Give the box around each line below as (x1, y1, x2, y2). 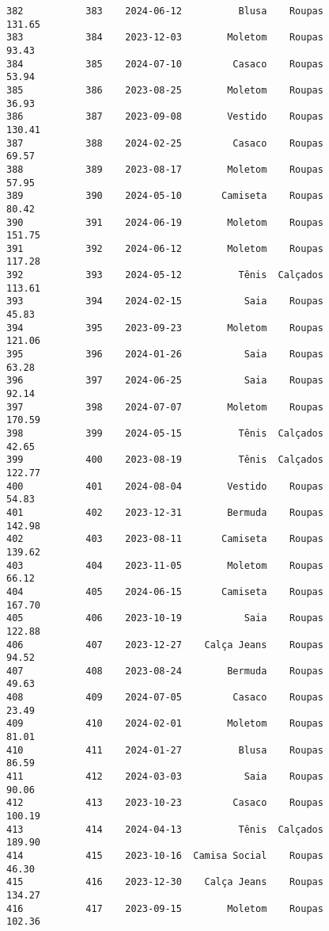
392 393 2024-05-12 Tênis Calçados (6, 269, 323, 281)
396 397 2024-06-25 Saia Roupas (6, 375, 323, 387)
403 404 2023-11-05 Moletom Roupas (6, 559, 323, 571)
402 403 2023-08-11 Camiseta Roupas (6, 533, 323, 545)
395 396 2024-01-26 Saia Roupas (6, 349, 323, 361)
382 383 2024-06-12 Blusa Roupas (6, 6, 323, 17)
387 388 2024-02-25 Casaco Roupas (6, 137, 323, 149)
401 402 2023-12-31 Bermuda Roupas (6, 506, 323, 518)
